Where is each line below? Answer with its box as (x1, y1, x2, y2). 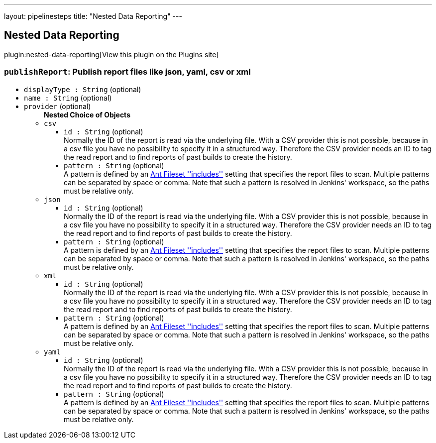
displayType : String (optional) (24, 85, 141, 94)
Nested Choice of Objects (44, 110, 130, 119)
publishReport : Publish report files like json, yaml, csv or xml (4, 67, 251, 77)
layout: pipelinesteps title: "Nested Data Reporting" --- (4, 12, 182, 20)
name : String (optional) (24, 93, 112, 102)
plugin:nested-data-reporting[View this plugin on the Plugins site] (4, 50, 219, 59)
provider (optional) (24, 102, 91, 111)
